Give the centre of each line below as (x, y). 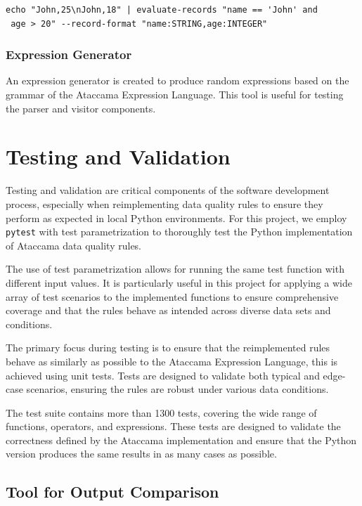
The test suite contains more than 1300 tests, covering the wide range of (161, 412)
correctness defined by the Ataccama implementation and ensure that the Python (181, 440)
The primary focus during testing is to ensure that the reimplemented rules (168, 348)
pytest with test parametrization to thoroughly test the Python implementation (179, 232)
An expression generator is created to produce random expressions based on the (177, 80)
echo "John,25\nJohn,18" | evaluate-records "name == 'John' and (162, 10)
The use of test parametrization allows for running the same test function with (175, 269)
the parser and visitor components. (81, 108)
